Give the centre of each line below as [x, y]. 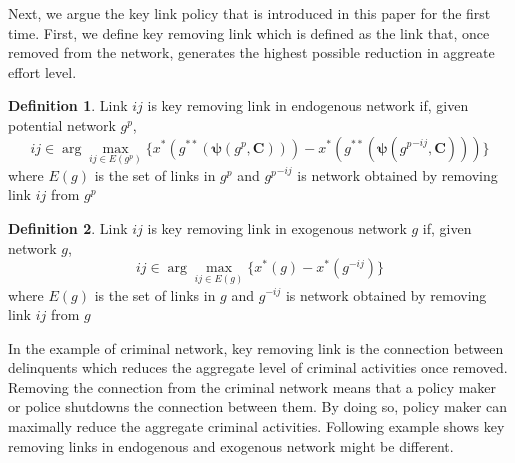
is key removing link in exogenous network [277, 228]
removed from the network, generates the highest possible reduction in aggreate [251, 52]
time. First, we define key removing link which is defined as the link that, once [249, 32]
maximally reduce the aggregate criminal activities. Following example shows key [256, 426]
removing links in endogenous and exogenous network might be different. [231, 445]
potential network [62, 124]
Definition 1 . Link [68, 105]
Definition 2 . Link [68, 228]
